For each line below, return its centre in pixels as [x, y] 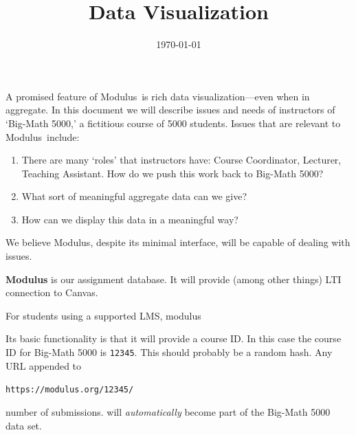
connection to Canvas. [52, 292]
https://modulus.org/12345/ [70, 390]
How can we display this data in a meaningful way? [130, 219]
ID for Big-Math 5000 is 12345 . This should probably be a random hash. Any [169, 352]
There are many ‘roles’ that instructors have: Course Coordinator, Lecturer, [181, 160]
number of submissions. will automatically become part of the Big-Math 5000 [168, 411]
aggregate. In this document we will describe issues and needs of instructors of [170, 110]
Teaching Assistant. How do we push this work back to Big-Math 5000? [173, 173]
